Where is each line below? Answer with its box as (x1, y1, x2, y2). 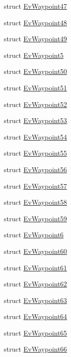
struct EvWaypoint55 (4, 148, 67, 158)
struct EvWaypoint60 (4, 246, 67, 256)
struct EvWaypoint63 (4, 295, 67, 305)
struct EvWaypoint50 (4, 66, 67, 76)
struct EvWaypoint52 (4, 99, 67, 109)
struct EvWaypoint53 (4, 115, 67, 125)
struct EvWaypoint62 (4, 279, 67, 289)
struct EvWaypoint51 (4, 82, 67, 92)
